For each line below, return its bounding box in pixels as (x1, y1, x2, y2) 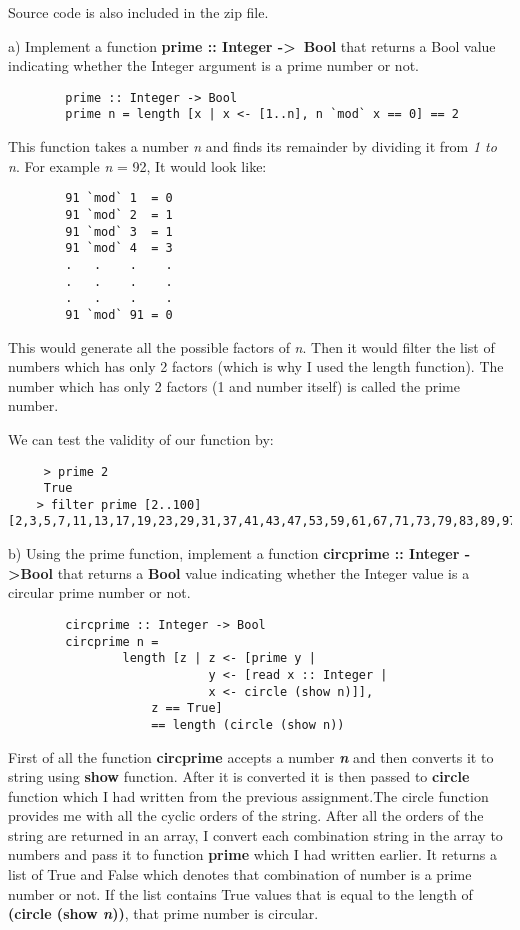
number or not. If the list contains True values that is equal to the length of (8, 883, 473, 904)
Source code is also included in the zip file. (8, 2, 269, 22)
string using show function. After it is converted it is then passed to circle (8, 766, 470, 787)
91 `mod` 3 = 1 (65, 224, 173, 239)
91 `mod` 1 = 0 (65, 191, 173, 206)
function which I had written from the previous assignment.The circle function (8, 785, 489, 806)
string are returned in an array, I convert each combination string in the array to (8, 824, 503, 845)
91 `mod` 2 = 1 (65, 207, 173, 222)
